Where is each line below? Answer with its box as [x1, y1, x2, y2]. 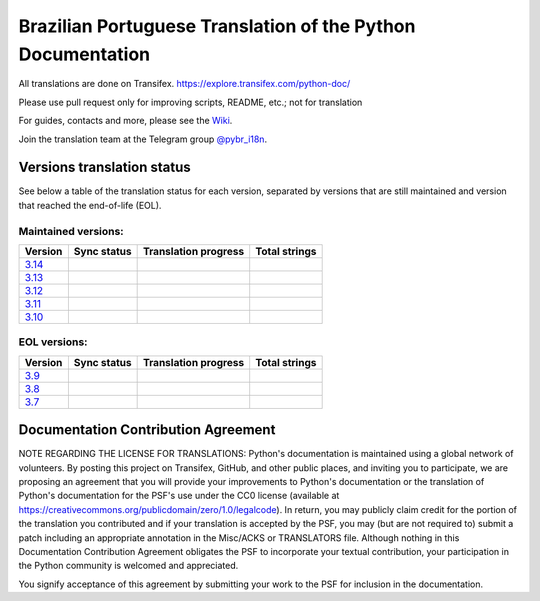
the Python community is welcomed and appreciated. [18, 560, 239, 572]
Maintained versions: [18, 224, 124, 238]
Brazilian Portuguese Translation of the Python [18, 15, 416, 37]
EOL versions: [18, 335, 89, 349]
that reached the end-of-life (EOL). [18, 199, 162, 211]
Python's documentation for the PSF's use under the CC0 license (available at [18, 490, 340, 502]
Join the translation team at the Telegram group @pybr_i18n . [18, 133, 268, 145]
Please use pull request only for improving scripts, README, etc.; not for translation [18, 96, 363, 108]
